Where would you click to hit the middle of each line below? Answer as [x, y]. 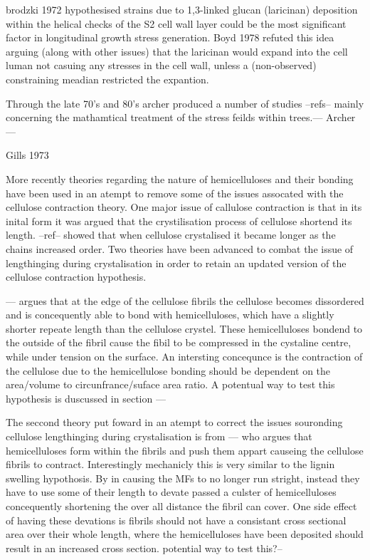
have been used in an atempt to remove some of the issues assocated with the [175, 193]
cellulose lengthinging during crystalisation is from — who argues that [159, 436]
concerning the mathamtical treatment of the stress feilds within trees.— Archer [181, 117]
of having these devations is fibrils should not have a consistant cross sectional [176, 520]
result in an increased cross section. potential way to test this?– [144, 548]
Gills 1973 [27, 155]
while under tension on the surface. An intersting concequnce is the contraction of [184, 357]
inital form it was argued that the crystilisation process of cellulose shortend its [179, 221]
